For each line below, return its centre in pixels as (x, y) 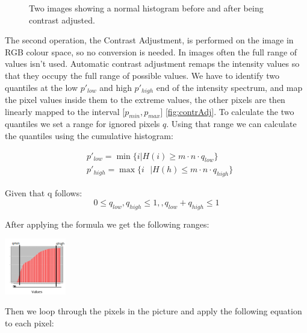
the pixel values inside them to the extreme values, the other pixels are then (145, 100)
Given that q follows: (44, 193)
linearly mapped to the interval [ (65, 111)
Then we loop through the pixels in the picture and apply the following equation (153, 311)
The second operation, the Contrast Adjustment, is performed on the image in (149, 40)
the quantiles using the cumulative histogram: (89, 135)
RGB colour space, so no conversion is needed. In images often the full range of (151, 51)
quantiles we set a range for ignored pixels (82, 124)
